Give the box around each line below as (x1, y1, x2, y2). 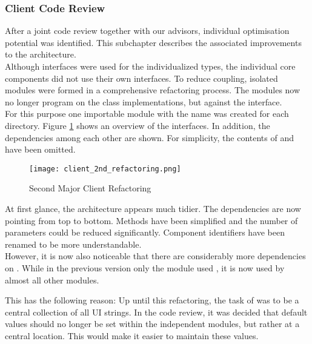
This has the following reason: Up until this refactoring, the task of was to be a (5, 294, 299, 306)
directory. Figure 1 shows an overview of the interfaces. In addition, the (5, 119, 270, 131)
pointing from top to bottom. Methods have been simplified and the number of (5, 214, 298, 227)
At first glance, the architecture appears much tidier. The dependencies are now (5, 202, 301, 214)
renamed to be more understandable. (5, 237, 142, 250)
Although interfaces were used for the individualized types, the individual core (5, 60, 296, 72)
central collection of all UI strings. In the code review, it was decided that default (5, 305, 308, 318)
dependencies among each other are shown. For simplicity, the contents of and (5, 131, 294, 144)
